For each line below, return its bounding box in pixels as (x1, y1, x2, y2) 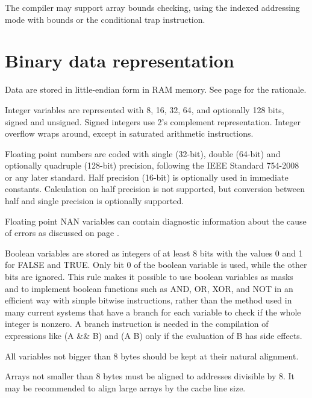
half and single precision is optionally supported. (5, 194, 184, 207)
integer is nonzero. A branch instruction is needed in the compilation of (5, 317, 269, 330)
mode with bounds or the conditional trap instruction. (5, 13, 205, 25)
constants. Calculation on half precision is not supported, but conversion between (5, 182, 305, 195)
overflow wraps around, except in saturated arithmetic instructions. (5, 127, 254, 140)
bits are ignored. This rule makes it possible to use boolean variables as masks (5, 270, 293, 283)
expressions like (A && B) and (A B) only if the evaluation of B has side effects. (5, 329, 302, 341)
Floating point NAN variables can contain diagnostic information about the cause (5, 214, 307, 227)
